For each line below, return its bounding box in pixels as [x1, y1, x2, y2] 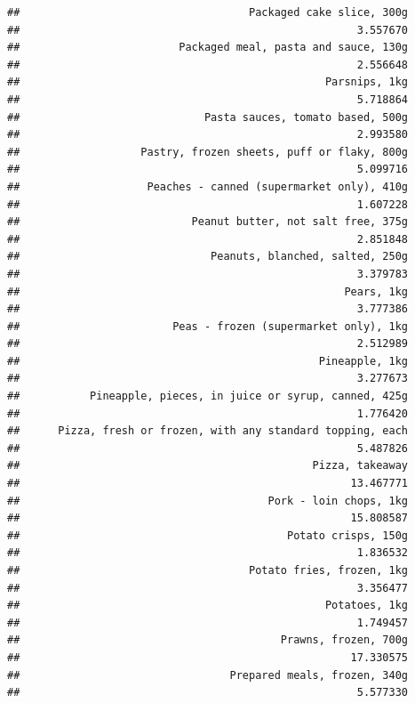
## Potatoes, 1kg [7, 599, 409, 612]
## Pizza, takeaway [7, 459, 409, 473]
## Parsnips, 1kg [7, 76, 409, 89]
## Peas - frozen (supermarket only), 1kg [7, 319, 409, 333]
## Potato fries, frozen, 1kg [7, 564, 409, 577]
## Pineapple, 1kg [7, 354, 409, 368]
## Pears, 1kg [7, 285, 409, 298]
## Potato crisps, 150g [7, 529, 409, 542]
